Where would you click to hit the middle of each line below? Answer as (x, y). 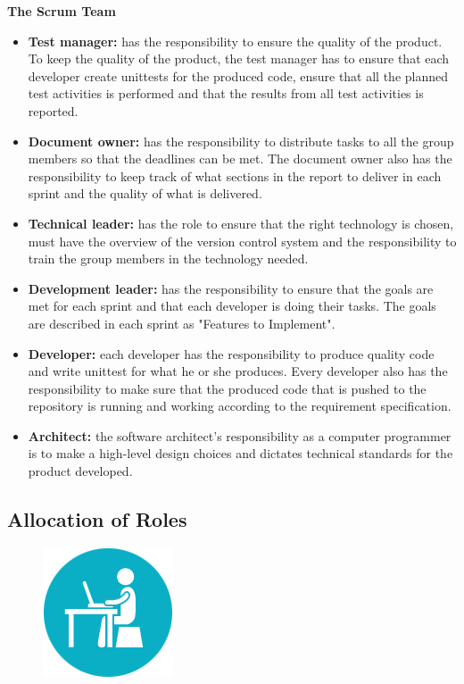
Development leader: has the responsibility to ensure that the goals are (231, 288)
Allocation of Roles (97, 519)
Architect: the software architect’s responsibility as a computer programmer (240, 435)
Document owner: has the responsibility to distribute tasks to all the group (241, 141)
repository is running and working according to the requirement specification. (240, 406)
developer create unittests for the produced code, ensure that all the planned (238, 75)
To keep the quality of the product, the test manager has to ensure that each (239, 58)
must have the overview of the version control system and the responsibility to (242, 241)
